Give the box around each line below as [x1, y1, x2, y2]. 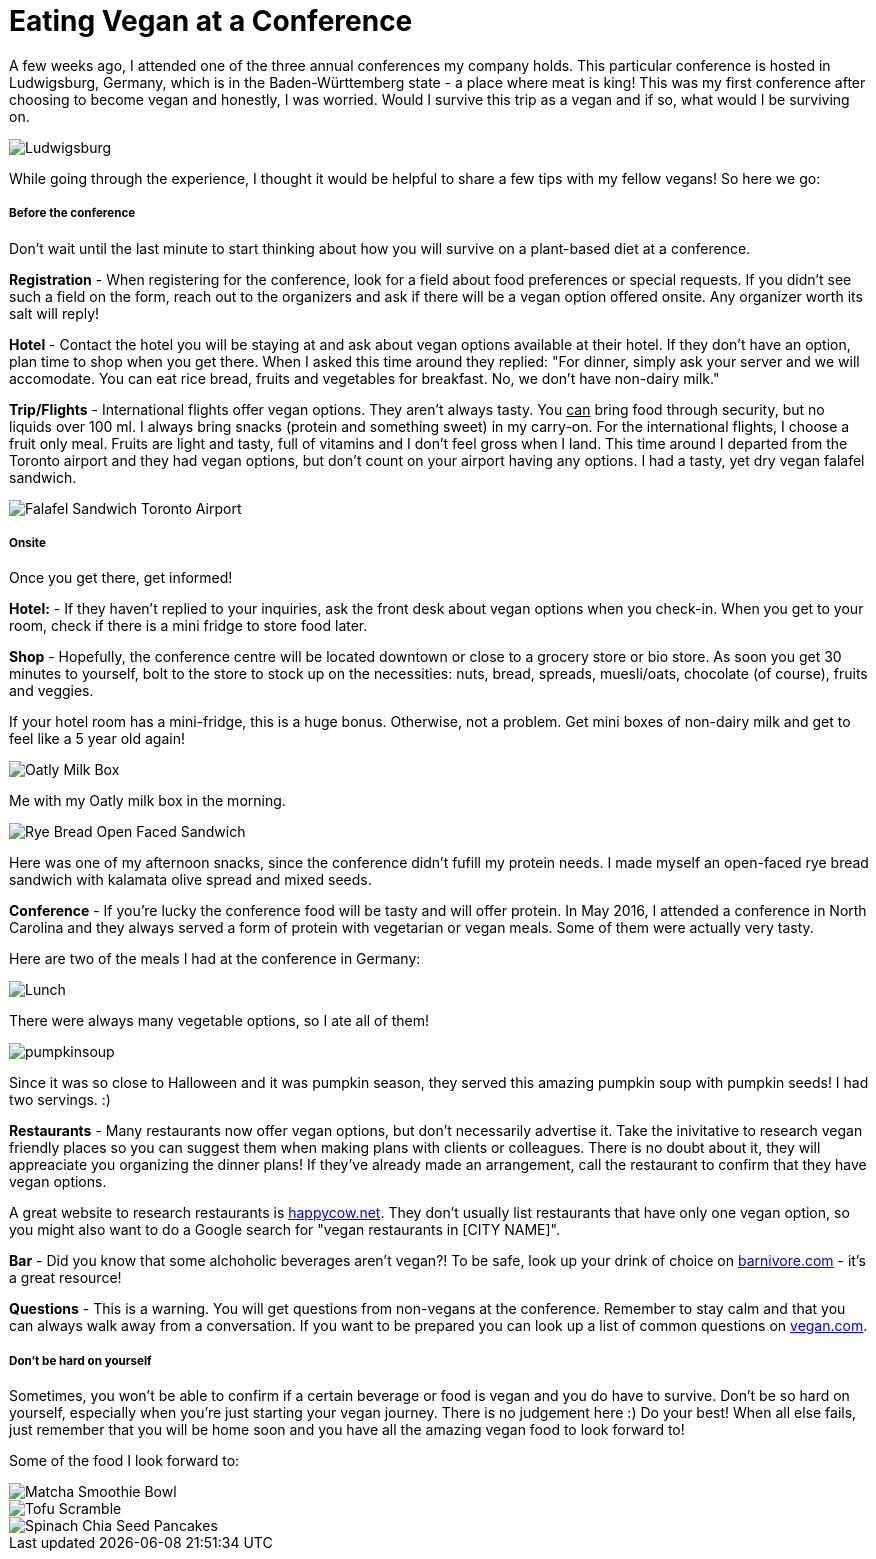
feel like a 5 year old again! [9, 730, 185, 748]
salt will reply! [9, 304, 100, 322]
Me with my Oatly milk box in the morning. [9, 792, 286, 810]
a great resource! [9, 1269, 122, 1287]
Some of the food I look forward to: [9, 1452, 240, 1470]
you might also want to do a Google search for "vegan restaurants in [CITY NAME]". [9, 1221, 560, 1239]
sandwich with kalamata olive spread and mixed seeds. [9, 871, 372, 889]
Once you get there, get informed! [9, 569, 233, 587]
